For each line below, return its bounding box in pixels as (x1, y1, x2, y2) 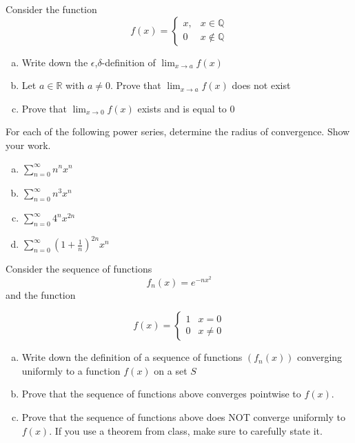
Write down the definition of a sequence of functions (21, 350, 243, 364)
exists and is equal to (137, 101, 227, 115)
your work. (6, 137, 51, 152)
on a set (154, 363, 187, 377)
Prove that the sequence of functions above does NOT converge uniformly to (21, 410, 345, 424)
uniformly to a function (21, 363, 121, 377)
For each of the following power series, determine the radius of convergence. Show (6, 124, 350, 139)
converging (297, 350, 343, 364)
